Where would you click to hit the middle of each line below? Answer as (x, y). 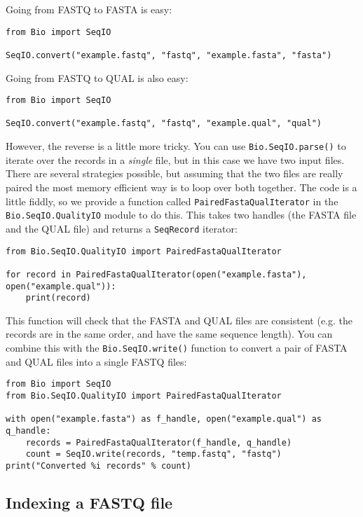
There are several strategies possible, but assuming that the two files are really (174, 173)
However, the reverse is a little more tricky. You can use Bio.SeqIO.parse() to (176, 146)
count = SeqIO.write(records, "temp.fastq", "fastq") (153, 454)
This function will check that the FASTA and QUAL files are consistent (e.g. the (179, 320)
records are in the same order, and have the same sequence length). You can (169, 334)
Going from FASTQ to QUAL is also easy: (97, 77)
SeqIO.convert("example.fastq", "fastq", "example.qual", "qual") (164, 124)
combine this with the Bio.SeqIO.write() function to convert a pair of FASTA (177, 347)
